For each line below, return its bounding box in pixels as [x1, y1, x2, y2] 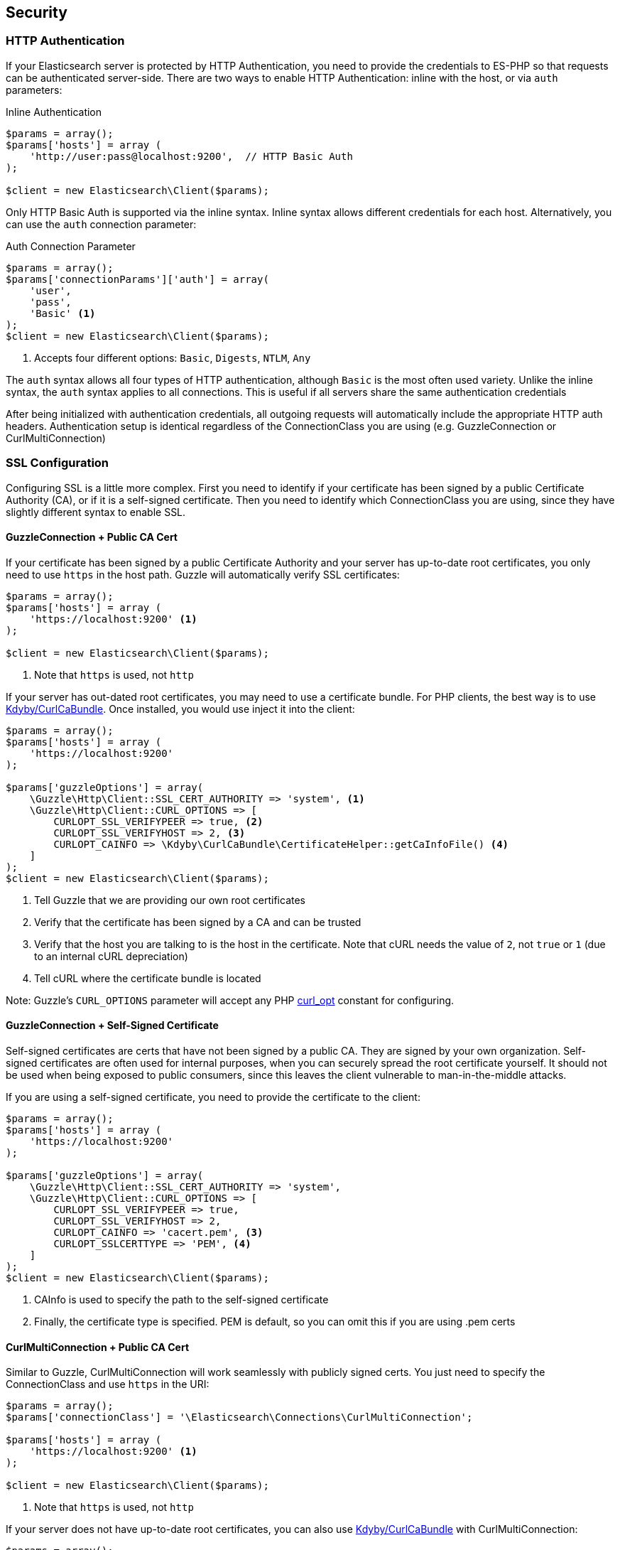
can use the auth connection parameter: [6, 217, 197, 230]
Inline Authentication [6, 105, 102, 118]
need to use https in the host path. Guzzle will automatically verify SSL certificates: [6, 568, 400, 581]
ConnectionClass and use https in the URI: [6, 1378, 210, 1391]
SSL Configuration [6, 456, 109, 470]
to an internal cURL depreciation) [34, 949, 188, 962]
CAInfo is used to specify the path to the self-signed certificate [34, 1293, 329, 1306]
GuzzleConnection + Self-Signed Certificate [6, 1019, 219, 1032]
